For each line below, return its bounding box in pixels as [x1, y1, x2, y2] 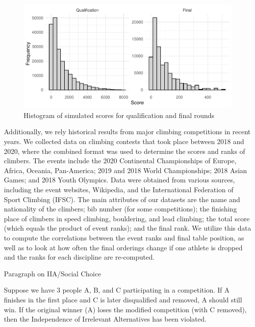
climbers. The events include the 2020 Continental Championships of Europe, [4, 155, 236, 166]
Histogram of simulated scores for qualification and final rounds [24, 110, 215, 120]
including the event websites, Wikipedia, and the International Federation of [4, 184, 233, 194]
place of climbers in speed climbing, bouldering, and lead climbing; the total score [4, 213, 250, 223]
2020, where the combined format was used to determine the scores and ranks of [4, 146, 245, 156]
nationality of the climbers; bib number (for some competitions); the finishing [4, 204, 237, 214]
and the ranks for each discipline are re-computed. [4, 252, 155, 262]
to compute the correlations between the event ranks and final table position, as [4, 232, 244, 242]
